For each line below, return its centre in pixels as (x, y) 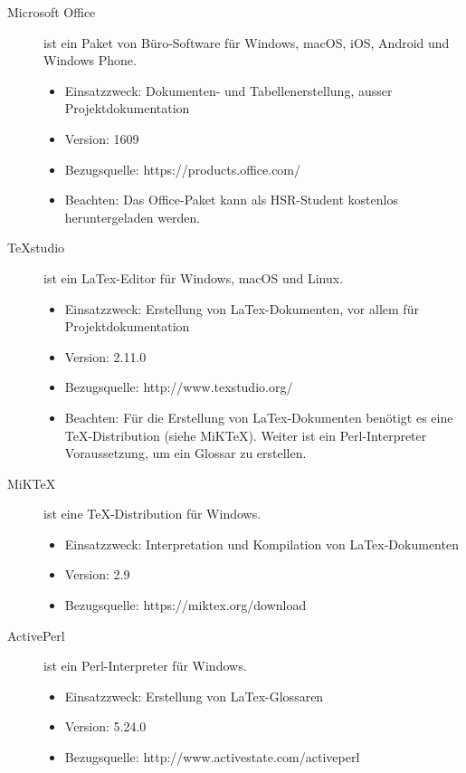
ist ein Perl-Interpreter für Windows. (145, 666)
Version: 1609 (102, 138)
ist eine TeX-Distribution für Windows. (152, 514)
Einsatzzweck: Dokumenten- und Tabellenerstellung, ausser (228, 90)
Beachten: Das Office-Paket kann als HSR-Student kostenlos (231, 200)
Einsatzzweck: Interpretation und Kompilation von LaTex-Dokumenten (262, 544)
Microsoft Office (52, 12)
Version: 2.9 (97, 574)
